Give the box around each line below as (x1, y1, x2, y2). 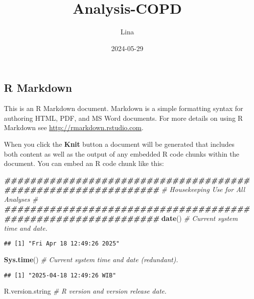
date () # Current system (161, 213, 238, 223)
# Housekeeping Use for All (161, 184, 245, 194)
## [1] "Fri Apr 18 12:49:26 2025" (4, 240, 120, 247)
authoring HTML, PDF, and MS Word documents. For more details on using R (4, 112, 243, 123)
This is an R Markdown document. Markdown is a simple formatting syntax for (4, 103, 243, 113)
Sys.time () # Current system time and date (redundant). (4, 254, 178, 264)
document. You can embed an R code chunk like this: (4, 158, 164, 168)
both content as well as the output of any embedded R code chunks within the (4, 148, 239, 159)
